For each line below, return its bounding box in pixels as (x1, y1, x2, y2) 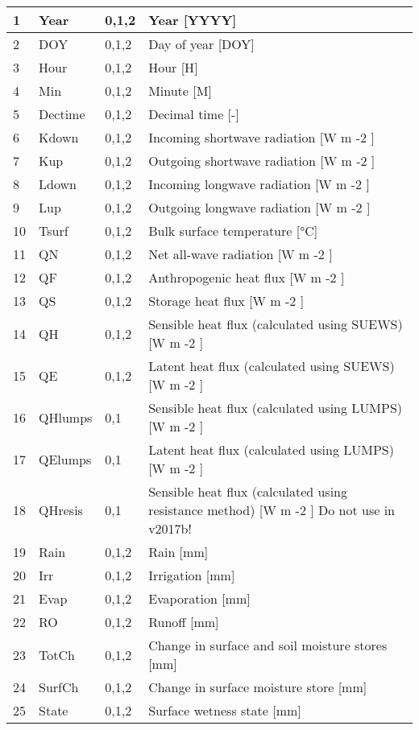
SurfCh (39, 678, 79, 696)
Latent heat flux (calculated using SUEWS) (148, 357, 395, 375)
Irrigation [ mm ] (148, 566, 235, 584)
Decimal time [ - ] (148, 105, 239, 123)
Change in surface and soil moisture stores (148, 636, 388, 654)
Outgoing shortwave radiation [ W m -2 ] (148, 151, 375, 170)
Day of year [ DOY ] (148, 35, 255, 53)
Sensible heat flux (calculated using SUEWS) (148, 315, 403, 333)
